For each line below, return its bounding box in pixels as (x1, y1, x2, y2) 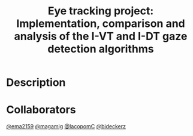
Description (6, 76, 66, 89)
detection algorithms (47, 42, 154, 56)
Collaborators (6, 103, 76, 117)
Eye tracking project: (47, 4, 154, 18)
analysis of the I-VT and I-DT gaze (14, 30, 188, 43)
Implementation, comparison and (16, 17, 185, 30)
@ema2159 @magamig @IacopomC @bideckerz (6, 123, 126, 130)
